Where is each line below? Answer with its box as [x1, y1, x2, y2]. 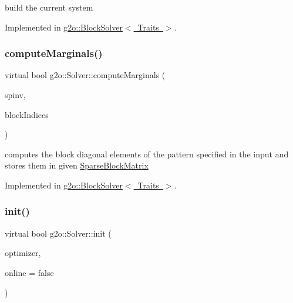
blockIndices [5, 108, 49, 120]
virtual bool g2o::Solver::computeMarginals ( [5, 69, 166, 81]
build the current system [5, 1, 93, 13]
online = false [5, 266, 54, 278]
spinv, [5, 89, 26, 100]
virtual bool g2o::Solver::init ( [5, 227, 112, 239]
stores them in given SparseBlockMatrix [5, 159, 149, 171]
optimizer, [5, 247, 41, 259]
